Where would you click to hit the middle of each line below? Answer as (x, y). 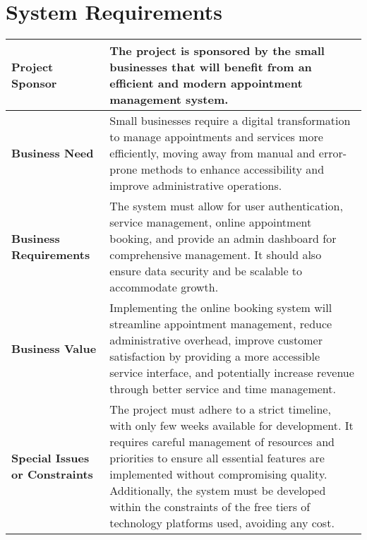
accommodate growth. (164, 287)
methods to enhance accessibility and (233, 169)
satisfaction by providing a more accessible (215, 356)
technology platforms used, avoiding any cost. (222, 523)
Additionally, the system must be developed (218, 491)
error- (333, 153)
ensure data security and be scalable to (206, 271)
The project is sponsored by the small (217, 51)
